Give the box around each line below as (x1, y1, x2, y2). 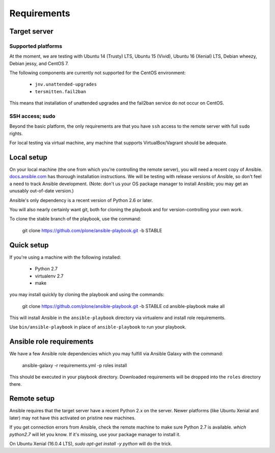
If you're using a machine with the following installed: (9, 254, 121, 260)
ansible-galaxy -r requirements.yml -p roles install (22, 362, 127, 369)
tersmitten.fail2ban (35, 89, 87, 94)
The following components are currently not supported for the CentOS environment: (9, 70, 186, 76)
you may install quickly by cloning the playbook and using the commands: (9, 292, 164, 298)
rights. (9, 130, 23, 136)
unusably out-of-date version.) (9, 188, 74, 194)
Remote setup (9, 394, 55, 403)
